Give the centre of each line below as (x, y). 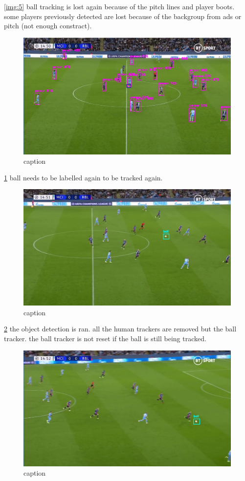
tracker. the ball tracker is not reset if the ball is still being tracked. (105, 338)
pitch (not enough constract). (48, 26)
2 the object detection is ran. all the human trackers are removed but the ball (120, 329)
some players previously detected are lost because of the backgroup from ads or (123, 16)
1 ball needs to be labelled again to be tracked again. (83, 177)
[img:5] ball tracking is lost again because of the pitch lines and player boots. (119, 6)
